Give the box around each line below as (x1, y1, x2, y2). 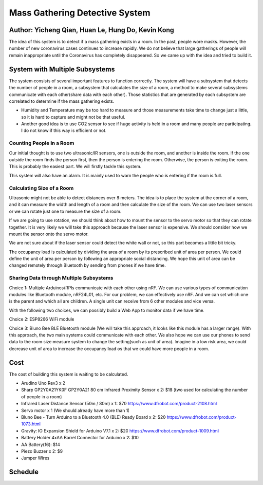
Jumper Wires (21, 455, 50, 461)
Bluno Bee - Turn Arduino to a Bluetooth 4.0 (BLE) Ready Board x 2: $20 (21, 414, 166, 420)
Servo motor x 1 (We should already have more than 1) (21, 407, 130, 413)
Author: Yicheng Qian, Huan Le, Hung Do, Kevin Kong (9, 26, 174, 34)
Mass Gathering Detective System (9, 7, 150, 18)
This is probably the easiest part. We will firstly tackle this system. (9, 164, 142, 169)
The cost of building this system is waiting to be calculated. (9, 371, 129, 377)
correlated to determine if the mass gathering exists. (9, 98, 114, 104)
